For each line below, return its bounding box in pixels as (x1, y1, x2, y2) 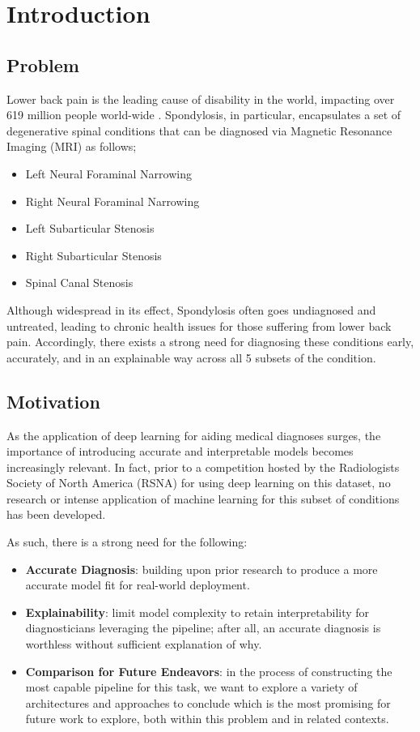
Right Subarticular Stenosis (25, 246, 162, 263)
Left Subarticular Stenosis (25, 220, 155, 237)
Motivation (6, 388, 100, 413)
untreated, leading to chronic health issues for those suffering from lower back (6, 317, 392, 334)
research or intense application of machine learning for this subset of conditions (6, 490, 400, 507)
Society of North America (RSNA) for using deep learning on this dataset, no (6, 474, 391, 491)
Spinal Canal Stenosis (25, 274, 134, 291)
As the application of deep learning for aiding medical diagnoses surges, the (6, 426, 381, 443)
